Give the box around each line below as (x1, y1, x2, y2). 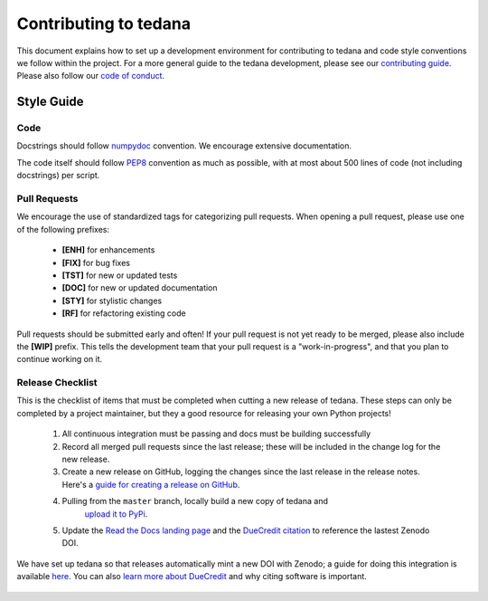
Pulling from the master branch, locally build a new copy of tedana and (61, 496, 329, 507)
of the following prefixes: (16, 224, 110, 234)
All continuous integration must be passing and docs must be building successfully (61, 428, 371, 439)
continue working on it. (16, 354, 103, 365)
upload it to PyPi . (84, 508, 148, 520)
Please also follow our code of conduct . (16, 71, 165, 81)
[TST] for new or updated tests (61, 270, 178, 281)
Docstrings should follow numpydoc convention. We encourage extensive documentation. (16, 140, 352, 151)
